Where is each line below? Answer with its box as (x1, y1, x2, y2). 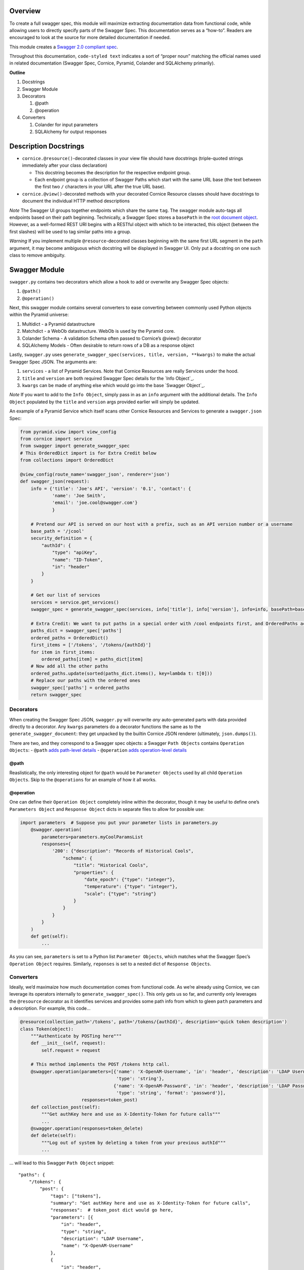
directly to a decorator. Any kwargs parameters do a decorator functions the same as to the (9, 724, 201, 730)
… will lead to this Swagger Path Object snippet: (9, 1160, 115, 1166)
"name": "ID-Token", (52, 557, 103, 562)
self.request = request (41, 1047, 101, 1053)
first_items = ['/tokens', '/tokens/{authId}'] (30, 642, 151, 648)
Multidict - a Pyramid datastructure (22, 321, 95, 327)
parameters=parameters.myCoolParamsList (41, 834, 143, 840)
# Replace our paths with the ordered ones (30, 678, 140, 683)
